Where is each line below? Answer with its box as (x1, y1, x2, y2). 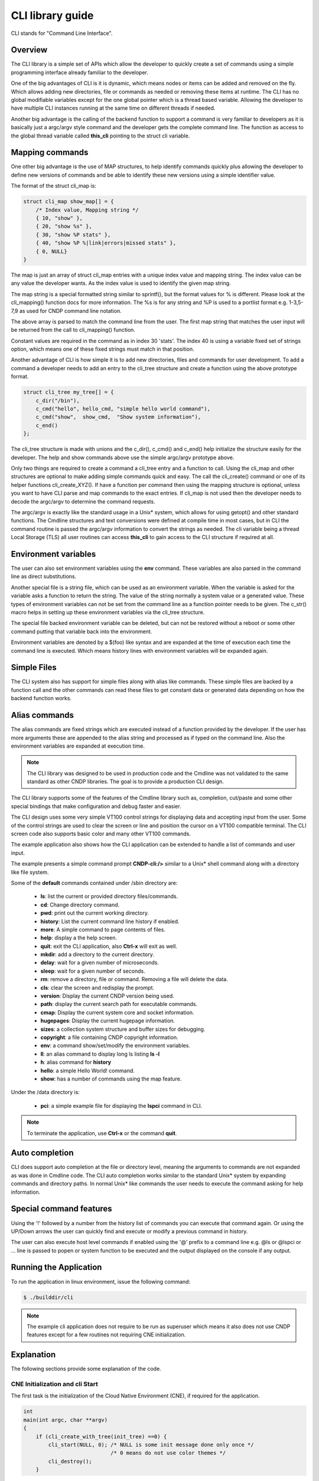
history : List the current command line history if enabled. (40, 918, 180, 925)
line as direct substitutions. (11, 573, 77, 580)
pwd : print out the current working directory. (40, 909, 149, 916)
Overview (11, 45, 48, 55)
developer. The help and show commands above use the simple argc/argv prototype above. (11, 454, 235, 461)
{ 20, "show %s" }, (35, 223, 93, 230)
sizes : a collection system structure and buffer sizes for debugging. (40, 1025, 206, 1033)
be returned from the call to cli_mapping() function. (11, 326, 136, 334)
